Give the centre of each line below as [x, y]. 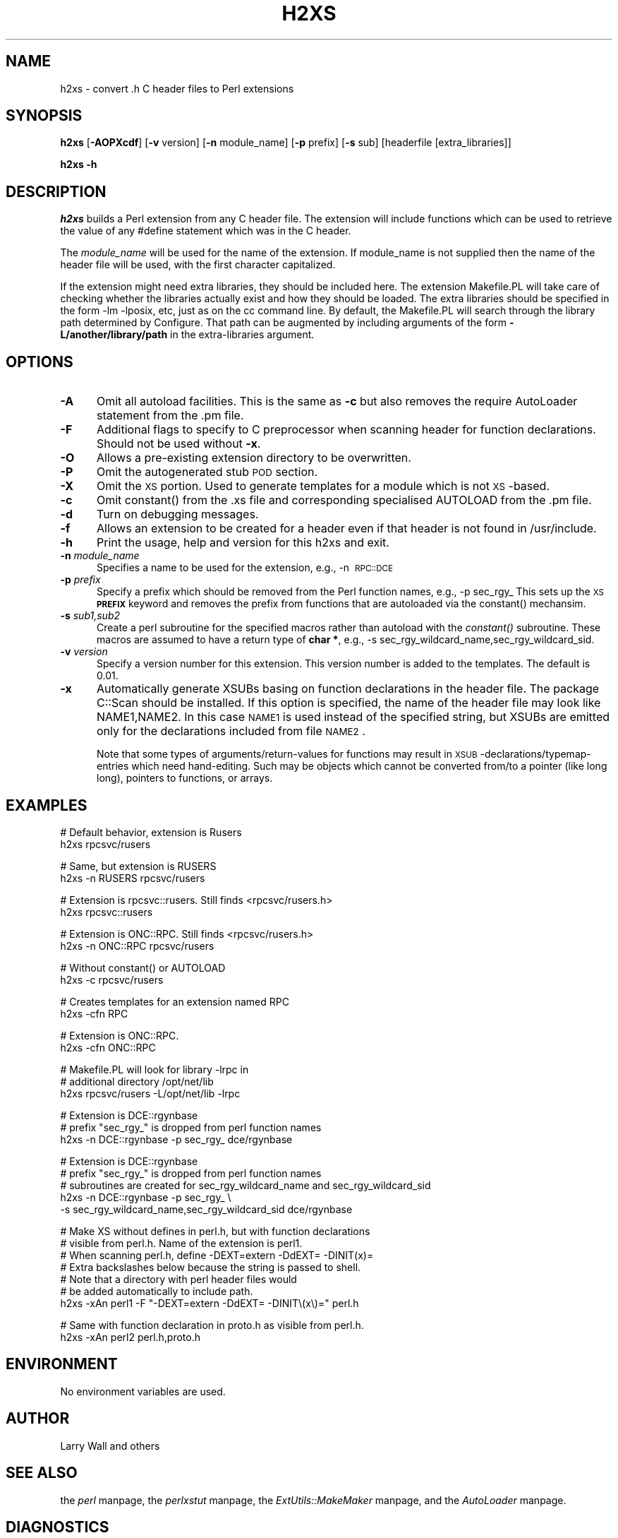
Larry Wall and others [110, 1445]
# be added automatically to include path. [157, 1291]
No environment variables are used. [143, 1391]
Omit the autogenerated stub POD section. [207, 472]
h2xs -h [79, 165]
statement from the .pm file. [170, 416]
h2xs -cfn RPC [94, 1013]
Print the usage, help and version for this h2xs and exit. [243, 543]
